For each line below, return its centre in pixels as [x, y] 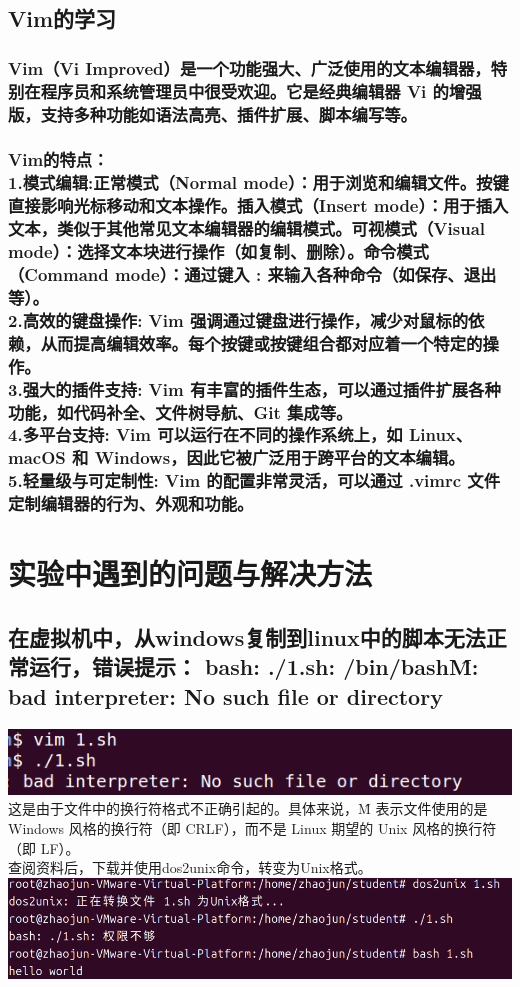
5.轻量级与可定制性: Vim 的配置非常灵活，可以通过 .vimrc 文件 [254, 480]
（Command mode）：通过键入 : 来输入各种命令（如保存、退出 [252, 274]
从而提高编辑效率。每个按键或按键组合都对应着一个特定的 [261, 342]
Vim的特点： [58, 159]
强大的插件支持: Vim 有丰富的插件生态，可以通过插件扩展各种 [261, 388]
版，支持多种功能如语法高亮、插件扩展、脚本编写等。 [212, 113]
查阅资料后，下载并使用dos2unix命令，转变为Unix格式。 [190, 867]
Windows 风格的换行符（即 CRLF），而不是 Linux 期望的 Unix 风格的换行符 [252, 827]
